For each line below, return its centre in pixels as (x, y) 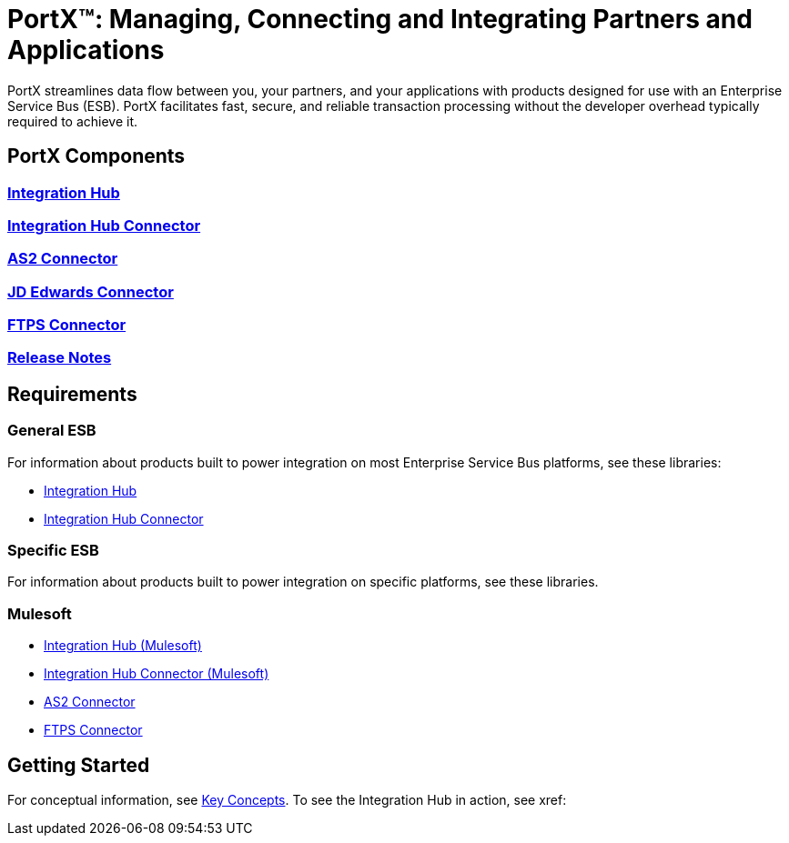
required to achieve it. (73, 121)
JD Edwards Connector (91, 291)
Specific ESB (53, 551)
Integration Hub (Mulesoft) (123, 646)
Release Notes (60, 358)
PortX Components (96, 156)
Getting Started (79, 765)
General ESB (52, 431)
